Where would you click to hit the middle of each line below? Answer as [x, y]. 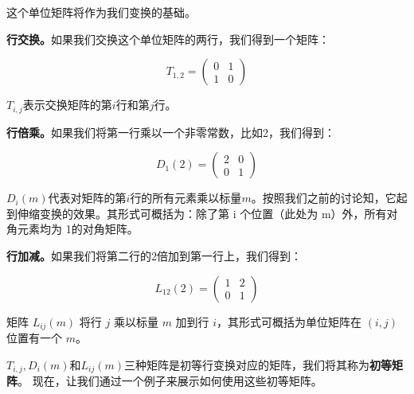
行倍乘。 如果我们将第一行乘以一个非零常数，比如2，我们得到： [171, 132]
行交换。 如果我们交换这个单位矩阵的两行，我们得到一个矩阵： [168, 39]
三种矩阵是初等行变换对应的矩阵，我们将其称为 [247, 364]
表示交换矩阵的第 [67, 105]
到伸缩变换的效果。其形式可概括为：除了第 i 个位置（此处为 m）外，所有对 [202, 213]
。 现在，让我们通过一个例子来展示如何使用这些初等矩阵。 [170, 381]
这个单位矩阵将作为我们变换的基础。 [101, 12]
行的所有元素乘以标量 [186, 198]
